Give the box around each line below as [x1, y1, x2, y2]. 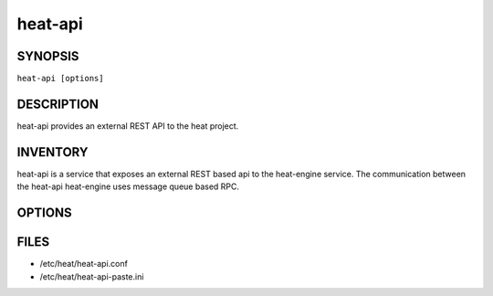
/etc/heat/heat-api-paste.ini [39, 270, 144, 282]
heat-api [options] [16, 73, 104, 84]
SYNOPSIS [16, 48, 79, 64]
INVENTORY [16, 144, 89, 160]
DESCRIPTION [16, 96, 100, 111]
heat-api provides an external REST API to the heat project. [16, 120, 239, 132]
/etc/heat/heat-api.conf [39, 259, 128, 270]
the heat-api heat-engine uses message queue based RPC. [16, 181, 240, 192]
